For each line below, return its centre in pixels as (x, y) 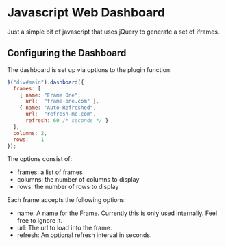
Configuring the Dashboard (67, 53)
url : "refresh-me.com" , (61, 114)
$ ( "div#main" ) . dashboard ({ (46, 82)
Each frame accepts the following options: (67, 200)
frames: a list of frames (50, 172)
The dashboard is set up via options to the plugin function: (90, 69)
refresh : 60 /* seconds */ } (67, 121)
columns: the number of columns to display (78, 180)
